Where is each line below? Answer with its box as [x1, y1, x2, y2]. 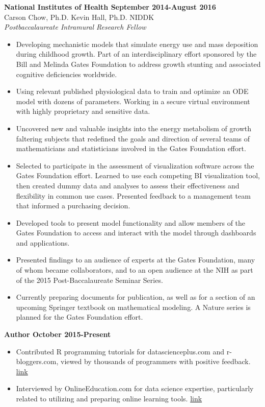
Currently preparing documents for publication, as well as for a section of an [16, 292, 255, 302]
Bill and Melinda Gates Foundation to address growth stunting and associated [16, 58, 261, 69]
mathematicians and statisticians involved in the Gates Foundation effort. [16, 143, 246, 154]
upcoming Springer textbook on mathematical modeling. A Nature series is [16, 301, 251, 312]
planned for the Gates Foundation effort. [16, 312, 143, 322]
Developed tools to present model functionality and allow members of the [16, 217, 246, 228]
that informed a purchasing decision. [16, 200, 130, 211]
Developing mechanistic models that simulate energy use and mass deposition [16, 38, 258, 49]
